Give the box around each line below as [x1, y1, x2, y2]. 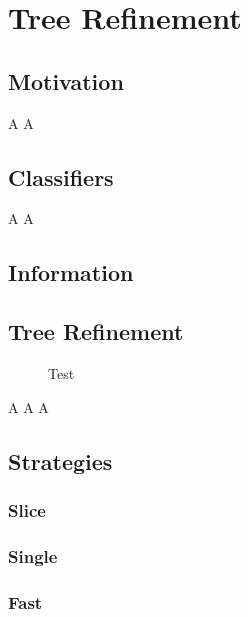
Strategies [8, 445, 113, 476]
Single [8, 543, 58, 568]
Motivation [8, 65, 124, 96]
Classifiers [8, 161, 114, 192]
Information [8, 257, 134, 288]
